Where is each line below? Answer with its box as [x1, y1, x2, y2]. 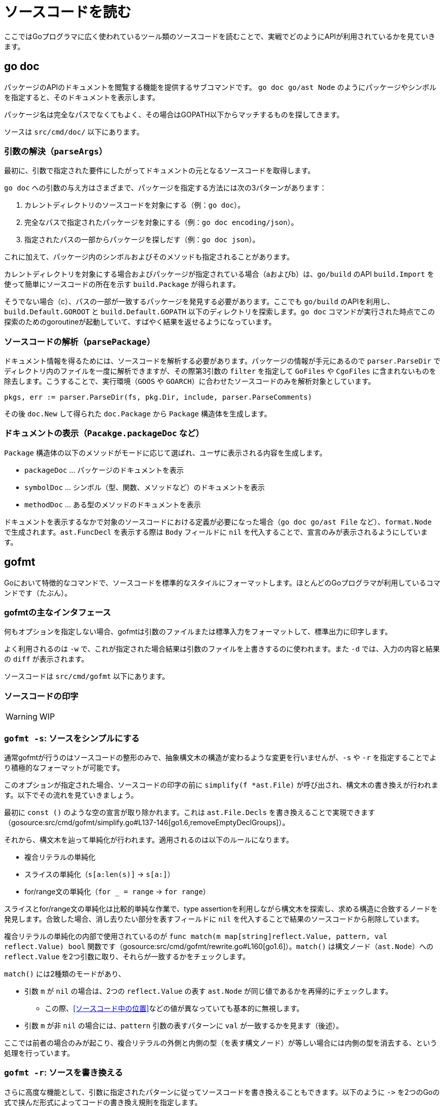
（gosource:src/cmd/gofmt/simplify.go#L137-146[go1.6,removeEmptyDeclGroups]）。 [4, 818, 290, 827]
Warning [6, 711, 38, 722]
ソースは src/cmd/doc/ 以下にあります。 [4, 127, 144, 136]
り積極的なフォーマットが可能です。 [4, 763, 124, 772]
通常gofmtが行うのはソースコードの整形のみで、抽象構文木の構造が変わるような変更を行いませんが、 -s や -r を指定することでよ [4, 753, 437, 762]
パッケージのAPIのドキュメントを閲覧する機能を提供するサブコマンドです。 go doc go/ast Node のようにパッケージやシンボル [4, 82, 437, 91]
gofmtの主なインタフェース [4, 607, 111, 618]
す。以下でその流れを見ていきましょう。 [4, 790, 138, 799]
